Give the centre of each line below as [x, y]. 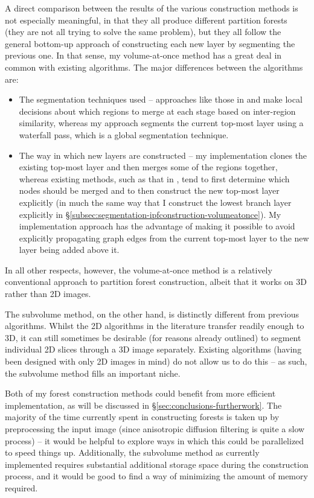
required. [21, 487]
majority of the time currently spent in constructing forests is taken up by [142, 417]
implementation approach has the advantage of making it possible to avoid [157, 226]
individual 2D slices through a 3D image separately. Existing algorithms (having [153, 349]
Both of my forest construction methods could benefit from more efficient [140, 393]
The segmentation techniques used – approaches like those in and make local [161, 99]
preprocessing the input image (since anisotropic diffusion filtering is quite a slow [155, 429]
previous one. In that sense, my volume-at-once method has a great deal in [143, 55]
